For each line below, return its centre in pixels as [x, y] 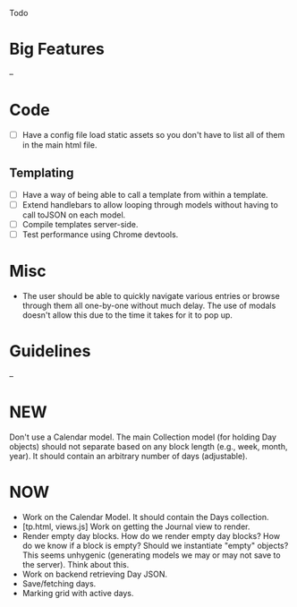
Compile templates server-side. [80, 224]
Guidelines [50, 351]
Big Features [57, 49]
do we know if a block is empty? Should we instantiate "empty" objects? [155, 545]
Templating [42, 173]
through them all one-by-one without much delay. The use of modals [149, 305]
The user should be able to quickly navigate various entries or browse [151, 295]
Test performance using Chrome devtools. [100, 234]
